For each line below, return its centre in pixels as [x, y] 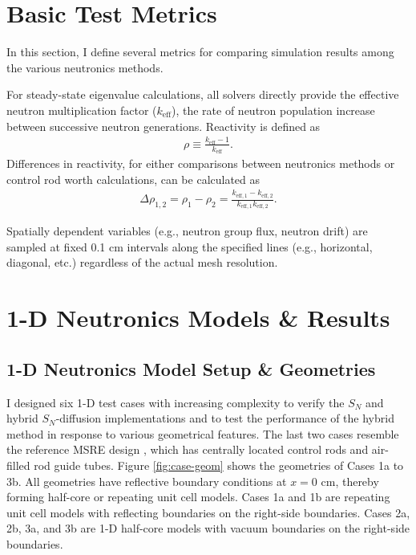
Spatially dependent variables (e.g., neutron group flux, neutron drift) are [187, 231]
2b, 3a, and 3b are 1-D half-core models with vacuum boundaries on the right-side [208, 528]
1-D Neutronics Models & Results [198, 318]
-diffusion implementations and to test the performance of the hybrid [225, 418]
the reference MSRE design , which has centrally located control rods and [188, 449]
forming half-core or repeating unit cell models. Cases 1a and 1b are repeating [198, 497]
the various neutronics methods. [85, 67]
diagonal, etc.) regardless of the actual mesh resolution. [142, 262]
